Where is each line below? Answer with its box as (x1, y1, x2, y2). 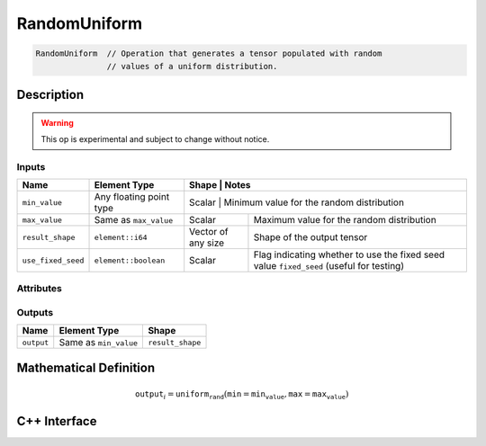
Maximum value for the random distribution (253, 214, 436, 227)
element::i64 (94, 232, 148, 242)
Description (16, 86, 85, 103)
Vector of (189, 226, 229, 238)
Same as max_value (94, 214, 174, 227)
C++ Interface (16, 414, 97, 429)
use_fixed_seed (22, 255, 85, 265)
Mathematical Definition (16, 360, 156, 375)
